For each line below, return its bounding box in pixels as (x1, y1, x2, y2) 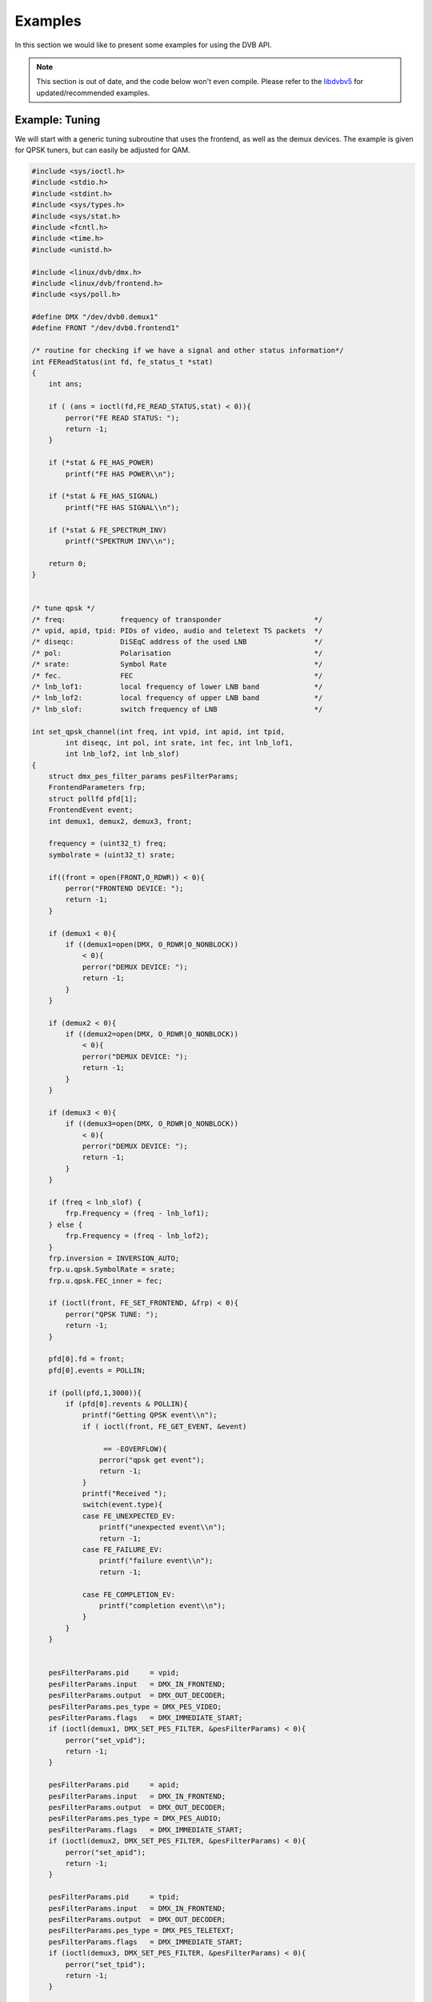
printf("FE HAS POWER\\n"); (65, 469, 176, 478)
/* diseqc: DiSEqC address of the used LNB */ (31, 637, 323, 646)
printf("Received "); (82, 1489, 167, 1498)
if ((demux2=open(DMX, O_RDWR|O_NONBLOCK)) (65, 1030, 239, 1039)
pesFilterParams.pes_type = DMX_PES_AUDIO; (48, 1814, 222, 1823)
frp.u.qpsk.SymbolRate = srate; (48, 1265, 176, 1274)
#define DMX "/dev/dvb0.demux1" (31, 312, 159, 322)
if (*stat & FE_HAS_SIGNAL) (48, 492, 159, 500)
